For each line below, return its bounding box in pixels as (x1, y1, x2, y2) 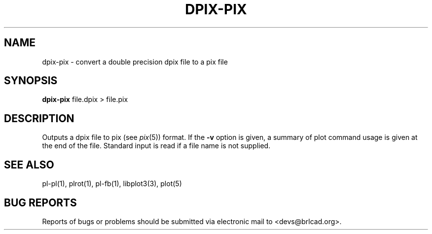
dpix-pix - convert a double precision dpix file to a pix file (42, 57, 228, 66)
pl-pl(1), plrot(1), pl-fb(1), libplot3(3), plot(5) (42, 179, 182, 188)
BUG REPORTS (4, 196, 77, 209)
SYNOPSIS (4, 74, 58, 87)
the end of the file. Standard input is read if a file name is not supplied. (42, 141, 271, 150)
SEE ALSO (4, 158, 54, 171)
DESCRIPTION (4, 112, 74, 125)
